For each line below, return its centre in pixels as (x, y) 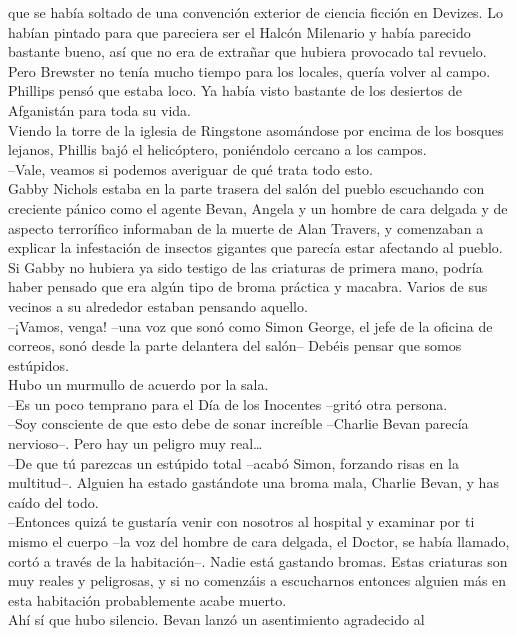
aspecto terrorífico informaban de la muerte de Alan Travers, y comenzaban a (246, 227)
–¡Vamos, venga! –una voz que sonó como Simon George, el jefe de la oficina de (250, 325)
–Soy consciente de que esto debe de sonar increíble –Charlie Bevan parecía (238, 423)
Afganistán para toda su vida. (100, 109)
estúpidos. (38, 364)
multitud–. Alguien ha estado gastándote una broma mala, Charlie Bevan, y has (253, 482)
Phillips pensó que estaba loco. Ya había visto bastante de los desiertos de (235, 90)
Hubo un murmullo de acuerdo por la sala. (138, 384)
